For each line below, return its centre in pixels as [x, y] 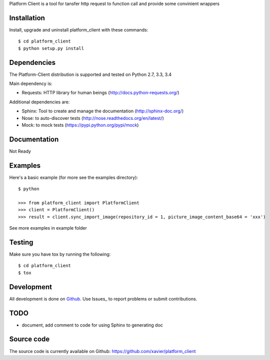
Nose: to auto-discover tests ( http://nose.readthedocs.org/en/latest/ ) [93, 118]
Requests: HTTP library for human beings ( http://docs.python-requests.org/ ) [100, 93]
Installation [27, 18]
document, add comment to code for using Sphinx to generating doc [92, 325]
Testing [21, 242]
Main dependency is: [31, 83]
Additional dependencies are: [39, 102]
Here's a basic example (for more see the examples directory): [74, 177]
